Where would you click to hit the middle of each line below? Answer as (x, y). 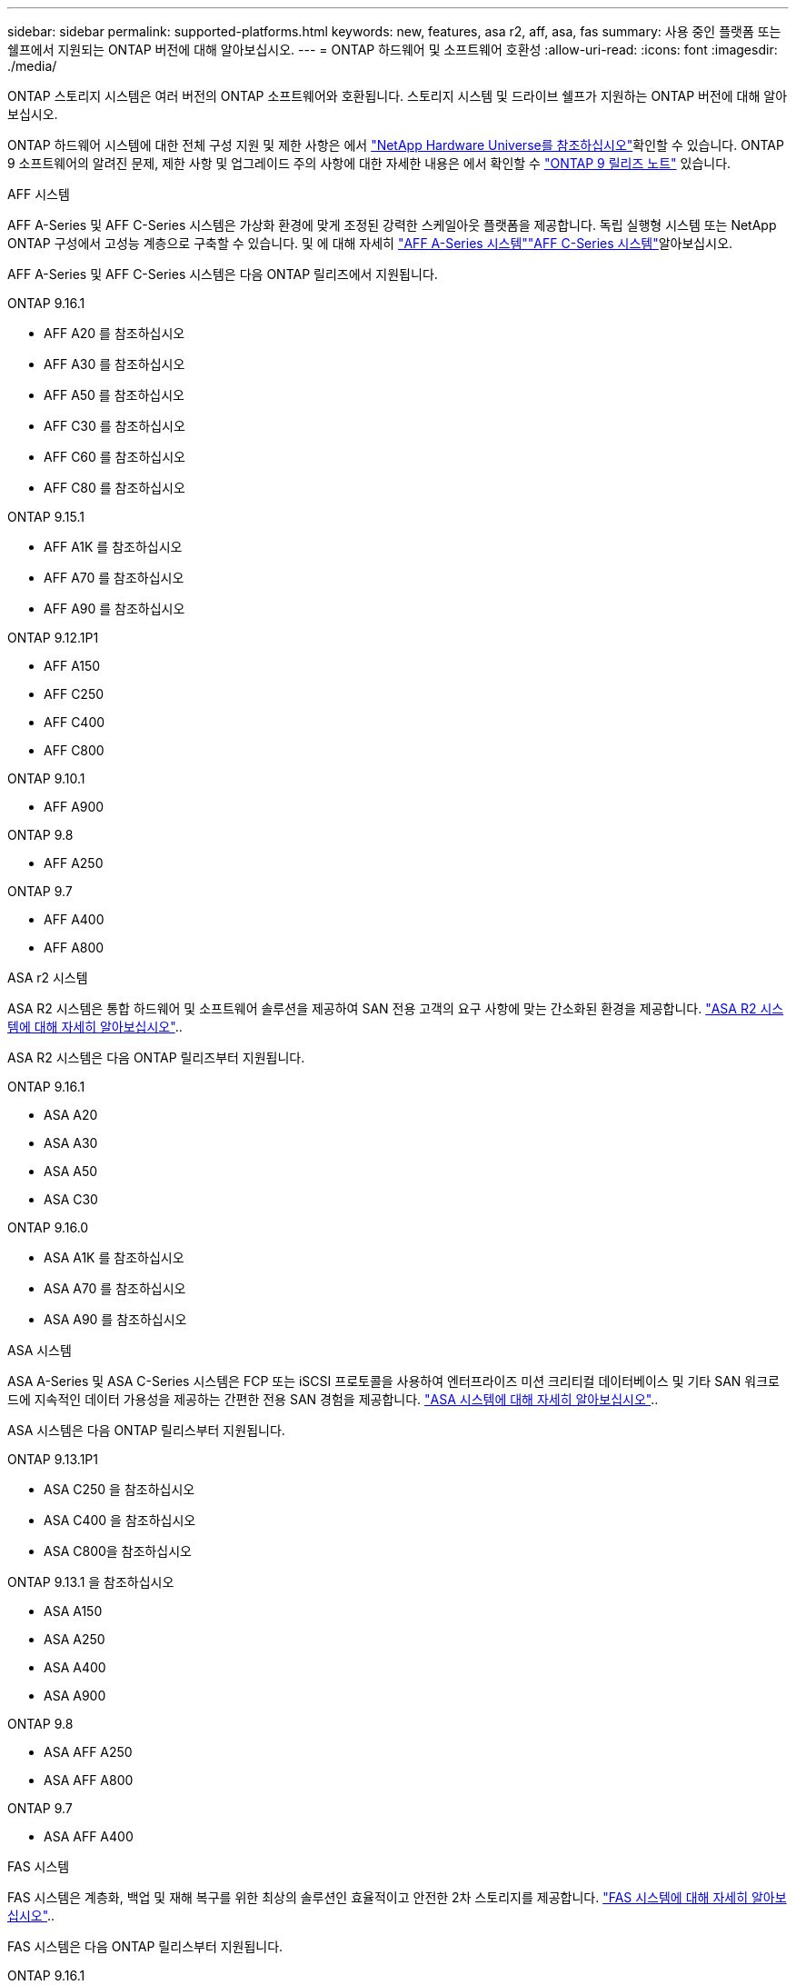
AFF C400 (75, 722)
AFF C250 (74, 694)
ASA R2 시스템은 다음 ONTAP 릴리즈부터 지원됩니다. (156, 1057)
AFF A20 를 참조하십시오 (114, 333)
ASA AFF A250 (88, 1752)
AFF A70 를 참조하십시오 (114, 578)
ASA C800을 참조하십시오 (118, 1551)
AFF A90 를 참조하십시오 (114, 608)
